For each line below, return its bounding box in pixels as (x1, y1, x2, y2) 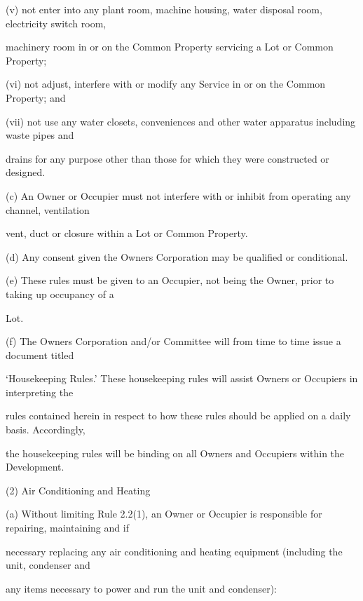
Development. (6, 459, 64, 474)
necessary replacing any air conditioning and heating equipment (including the (6, 543, 343, 558)
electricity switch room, (6, 15, 107, 30)
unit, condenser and (6, 558, 90, 572)
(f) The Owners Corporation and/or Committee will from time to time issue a (6, 334, 341, 349)
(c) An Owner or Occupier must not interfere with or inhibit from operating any (6, 188, 351, 203)
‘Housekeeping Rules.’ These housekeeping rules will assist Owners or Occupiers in (6, 371, 358, 386)
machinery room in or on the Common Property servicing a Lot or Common (6, 39, 334, 54)
